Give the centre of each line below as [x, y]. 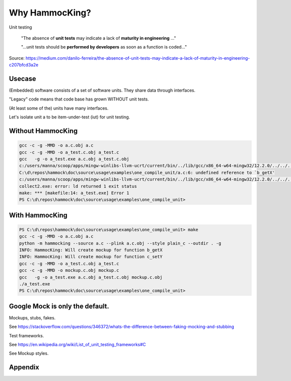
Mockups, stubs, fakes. [32, 317]
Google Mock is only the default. [59, 306]
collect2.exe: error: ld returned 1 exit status [78, 186]
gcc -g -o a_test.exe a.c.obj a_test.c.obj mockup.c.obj [91, 277]
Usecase [23, 78]
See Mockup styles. [29, 353]
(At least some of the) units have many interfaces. [59, 108]
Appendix [24, 367]
